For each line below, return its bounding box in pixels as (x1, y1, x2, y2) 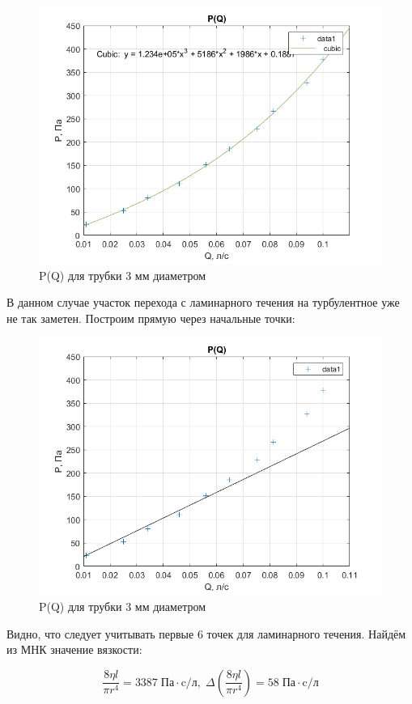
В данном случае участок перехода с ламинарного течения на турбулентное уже (6, 294, 400, 311)
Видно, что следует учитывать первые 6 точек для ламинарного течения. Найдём (6, 625, 406, 642)
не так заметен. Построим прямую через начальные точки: (6, 309, 295, 326)
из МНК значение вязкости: (6, 641, 142, 658)
